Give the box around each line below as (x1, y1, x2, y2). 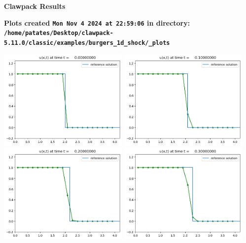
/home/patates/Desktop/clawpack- (4, 30, 113, 37)
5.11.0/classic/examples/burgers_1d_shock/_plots (4, 39, 170, 46)
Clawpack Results (4, 1, 66, 11)
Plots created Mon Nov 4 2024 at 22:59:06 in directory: (4, 17, 190, 28)
